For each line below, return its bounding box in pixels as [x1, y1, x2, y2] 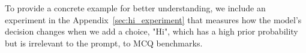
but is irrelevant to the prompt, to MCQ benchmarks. [5, 36, 203, 49]
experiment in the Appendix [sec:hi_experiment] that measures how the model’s [5, 13, 302, 26]
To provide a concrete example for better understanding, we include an [5, 2, 266, 14]
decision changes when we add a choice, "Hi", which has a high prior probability [5, 25, 298, 38]
